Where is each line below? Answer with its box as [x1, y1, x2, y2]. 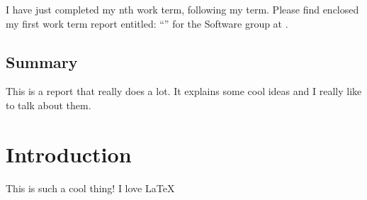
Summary [6, 50, 78, 72]
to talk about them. [6, 97, 91, 112]
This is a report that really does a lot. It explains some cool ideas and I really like [6, 84, 362, 99]
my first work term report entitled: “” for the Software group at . [6, 16, 288, 30]
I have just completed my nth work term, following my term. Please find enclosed [6, 2, 359, 16]
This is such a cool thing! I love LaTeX [6, 180, 175, 195]
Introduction [6, 139, 132, 168]
